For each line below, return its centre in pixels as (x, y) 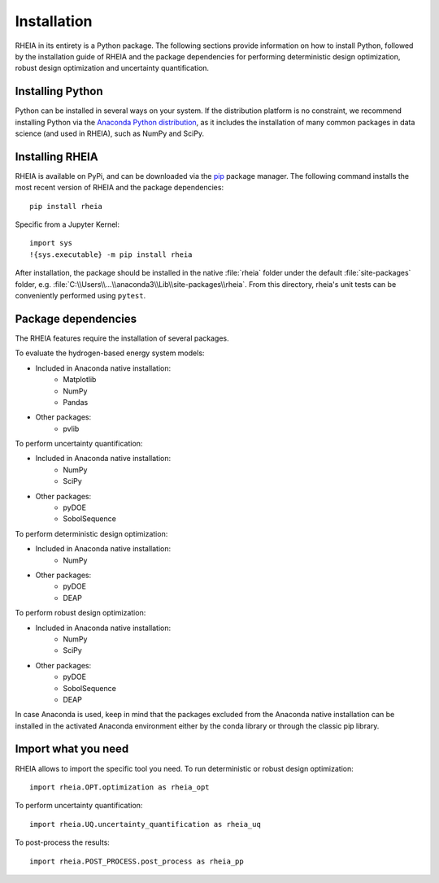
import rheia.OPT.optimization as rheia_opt (120, 787)
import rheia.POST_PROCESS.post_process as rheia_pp (137, 861)
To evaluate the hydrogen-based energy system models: (110, 353)
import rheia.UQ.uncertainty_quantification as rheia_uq (146, 824)
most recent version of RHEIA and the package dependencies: (119, 188)
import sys (51, 243)
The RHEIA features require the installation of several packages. (122, 338)
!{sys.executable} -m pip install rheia (111, 254)
